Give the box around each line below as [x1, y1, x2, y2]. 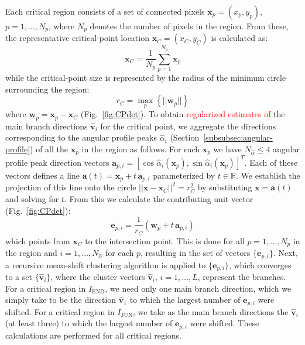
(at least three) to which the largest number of [5, 317, 173, 329]
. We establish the [236, 169, 300, 181]
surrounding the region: [5, 83, 90, 95]
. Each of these [244, 156, 298, 168]
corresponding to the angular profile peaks [5, 131, 157, 144]
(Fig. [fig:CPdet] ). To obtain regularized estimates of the [80, 108, 285, 120]
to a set [5, 271, 32, 283]
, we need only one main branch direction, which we [105, 282, 292, 294]
